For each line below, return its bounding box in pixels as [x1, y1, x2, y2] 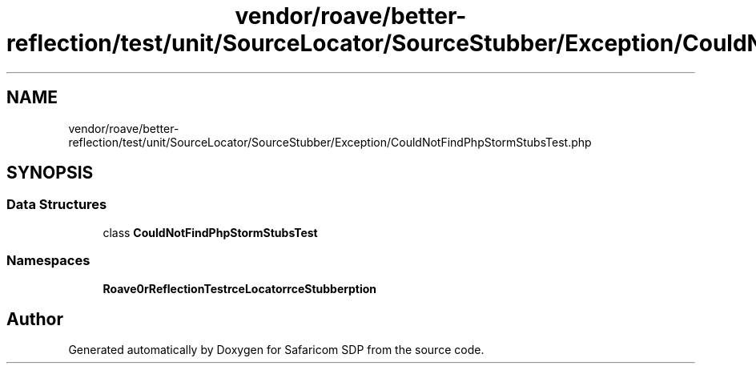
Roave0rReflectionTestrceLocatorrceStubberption [103, 281, 377, 296]
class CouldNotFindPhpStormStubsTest [103, 225, 318, 239]
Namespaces [6, 252, 90, 269]
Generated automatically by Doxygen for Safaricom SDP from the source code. [68, 343, 485, 357]
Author [6, 308, 63, 329]
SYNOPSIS [6, 163, 94, 183]
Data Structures [6, 196, 107, 213]
